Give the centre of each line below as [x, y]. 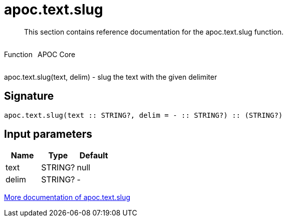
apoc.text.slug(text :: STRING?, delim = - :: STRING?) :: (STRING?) [143, 115]
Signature [29, 96]
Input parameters [48, 134]
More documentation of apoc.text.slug [67, 197]
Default [94, 156]
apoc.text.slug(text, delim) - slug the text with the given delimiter [111, 77]
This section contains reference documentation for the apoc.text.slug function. [154, 32]
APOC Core [56, 54]
